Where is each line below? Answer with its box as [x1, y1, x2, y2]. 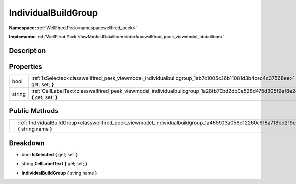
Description [9, 46, 46, 55]
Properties [9, 62, 42, 71]
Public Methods [9, 107, 59, 115]
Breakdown [9, 139, 45, 147]
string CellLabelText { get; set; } [21, 161, 88, 167]
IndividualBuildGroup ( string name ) [21, 170, 97, 176]
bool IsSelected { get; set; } [21, 151, 78, 157]
